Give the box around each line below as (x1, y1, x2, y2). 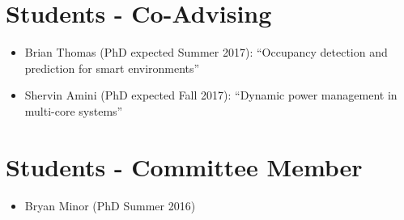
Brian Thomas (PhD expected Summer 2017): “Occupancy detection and (24, 44, 388, 61)
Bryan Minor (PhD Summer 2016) (24, 197, 196, 214)
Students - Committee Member (6, 150, 363, 183)
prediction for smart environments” (24, 59, 200, 76)
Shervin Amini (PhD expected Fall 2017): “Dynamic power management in (24, 87, 398, 104)
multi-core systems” (24, 102, 123, 119)
